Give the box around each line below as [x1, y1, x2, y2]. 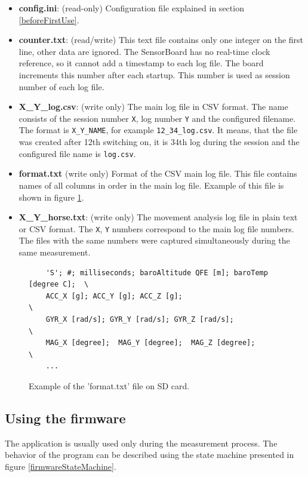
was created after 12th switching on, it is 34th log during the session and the [19, 136, 300, 148]
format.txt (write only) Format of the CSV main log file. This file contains [19, 167, 297, 180]
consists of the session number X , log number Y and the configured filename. [19, 112, 296, 124]
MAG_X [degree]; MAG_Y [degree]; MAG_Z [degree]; [45, 338, 255, 347]
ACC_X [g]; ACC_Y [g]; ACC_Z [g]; [45, 291, 183, 300]
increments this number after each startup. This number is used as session [19, 68, 290, 81]
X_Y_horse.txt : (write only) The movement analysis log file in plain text [19, 211, 298, 223]
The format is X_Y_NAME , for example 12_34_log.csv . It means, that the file [19, 124, 298, 136]
